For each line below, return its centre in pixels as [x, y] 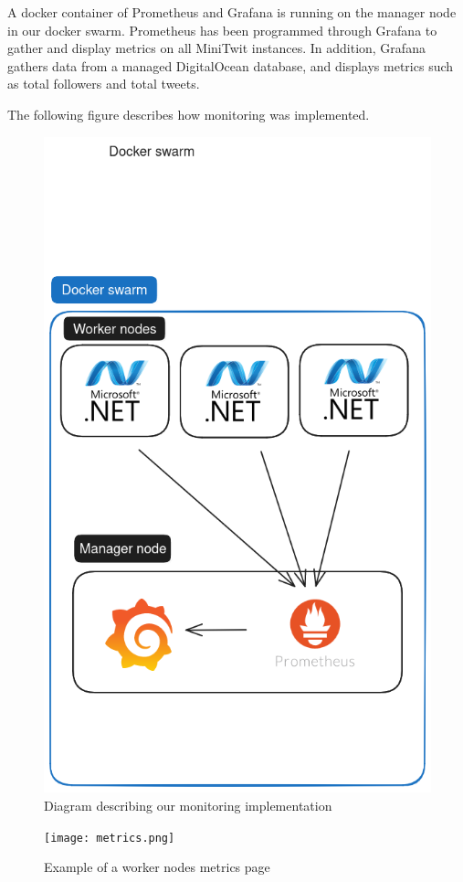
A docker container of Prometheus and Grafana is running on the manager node [232, 12]
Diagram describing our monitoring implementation [188, 805]
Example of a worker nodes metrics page [157, 867]
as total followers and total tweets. [104, 84]
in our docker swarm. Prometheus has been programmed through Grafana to [222, 30]
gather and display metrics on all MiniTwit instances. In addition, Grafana [216, 48]
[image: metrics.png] [110, 838]
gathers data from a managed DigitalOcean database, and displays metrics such [231, 65]
